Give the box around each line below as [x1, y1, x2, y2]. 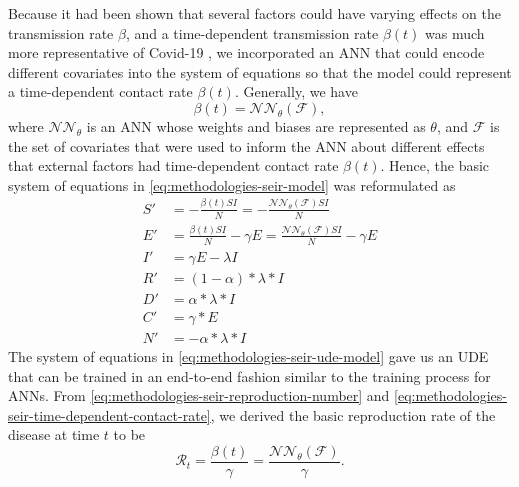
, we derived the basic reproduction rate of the [210, 404, 496, 425]
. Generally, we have [234, 81, 358, 102]
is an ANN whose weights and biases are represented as [86, 115, 426, 136]
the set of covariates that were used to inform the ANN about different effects [8, 135, 485, 156]
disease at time [8, 424, 100, 445]
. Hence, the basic [380, 155, 490, 176]
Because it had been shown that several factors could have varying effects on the [8, 3, 501, 23]
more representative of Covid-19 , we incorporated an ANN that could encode [8, 42, 485, 63]
